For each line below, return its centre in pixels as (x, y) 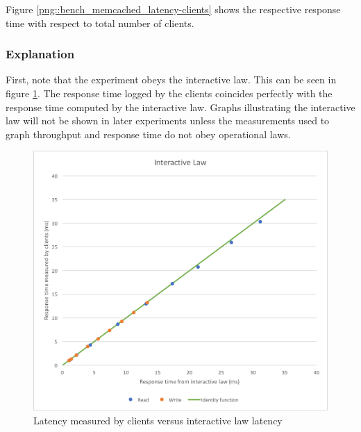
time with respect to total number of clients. (100, 23)
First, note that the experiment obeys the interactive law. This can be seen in (171, 80)
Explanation (40, 54)
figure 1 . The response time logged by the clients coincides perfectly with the (169, 93)
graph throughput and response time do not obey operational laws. (148, 134)
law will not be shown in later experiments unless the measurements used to (168, 121)
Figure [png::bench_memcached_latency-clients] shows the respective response (173, 9)
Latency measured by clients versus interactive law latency (158, 420)
